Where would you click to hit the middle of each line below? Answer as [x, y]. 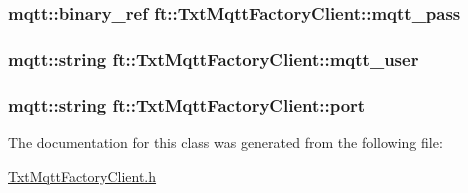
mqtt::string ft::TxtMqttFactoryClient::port [187, 104]
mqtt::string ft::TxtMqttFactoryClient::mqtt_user [213, 58]
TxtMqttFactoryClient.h [82, 175]
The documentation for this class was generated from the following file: [225, 141]
